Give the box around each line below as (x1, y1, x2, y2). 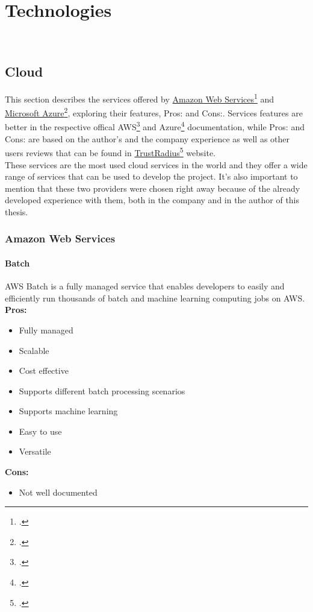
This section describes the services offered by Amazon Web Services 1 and (5, 90, 274, 105)
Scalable (19, 344, 49, 356)
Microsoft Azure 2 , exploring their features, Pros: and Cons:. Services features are (5, 105, 303, 119)
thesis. (5, 205, 28, 218)
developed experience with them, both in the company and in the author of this (5, 194, 300, 206)
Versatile (19, 445, 51, 458)
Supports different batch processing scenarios (19, 384, 185, 397)
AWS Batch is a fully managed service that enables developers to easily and (5, 280, 285, 292)
